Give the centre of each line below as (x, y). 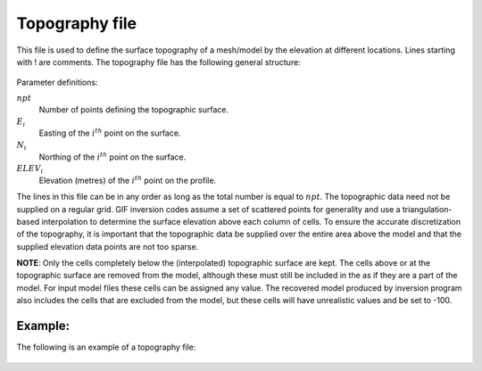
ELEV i (30, 169)
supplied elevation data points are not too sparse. (108, 246)
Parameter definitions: (57, 82)
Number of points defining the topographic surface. (134, 110)
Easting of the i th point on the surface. (110, 132)
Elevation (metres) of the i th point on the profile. (128, 180)
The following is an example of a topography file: (106, 347)
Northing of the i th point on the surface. (112, 156)
